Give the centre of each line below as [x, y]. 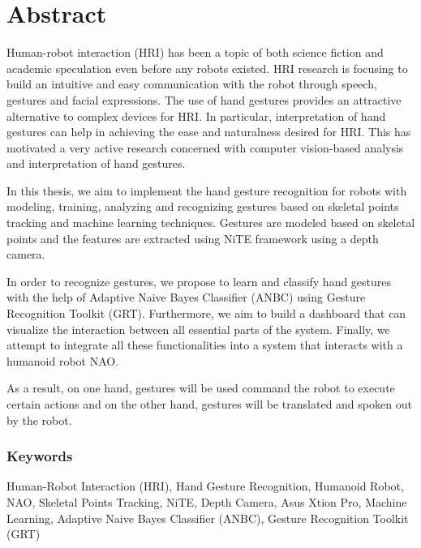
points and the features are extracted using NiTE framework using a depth [193, 238]
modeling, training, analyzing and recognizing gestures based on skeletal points [203, 206]
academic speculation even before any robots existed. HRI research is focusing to [207, 68]
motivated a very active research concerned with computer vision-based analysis [205, 147]
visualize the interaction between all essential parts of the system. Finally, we [198, 329]
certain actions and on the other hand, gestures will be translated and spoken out [209, 404]
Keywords [40, 456]
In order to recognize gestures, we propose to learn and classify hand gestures [199, 281]
